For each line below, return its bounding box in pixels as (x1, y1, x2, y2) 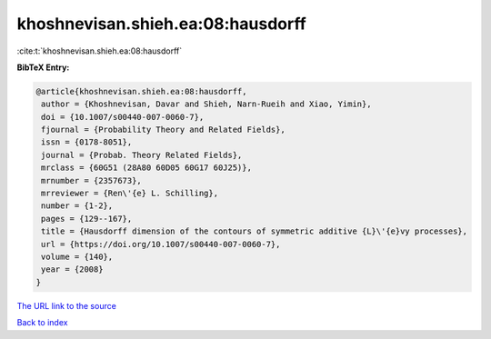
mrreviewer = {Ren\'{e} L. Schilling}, (41, 188, 218, 199)
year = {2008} (41, 264, 104, 274)
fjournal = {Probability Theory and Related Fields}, (41, 125, 286, 135)
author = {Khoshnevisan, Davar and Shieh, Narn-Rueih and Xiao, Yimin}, (41, 99, 372, 109)
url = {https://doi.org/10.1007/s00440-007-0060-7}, (41, 239, 281, 249)
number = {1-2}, (41, 201, 114, 211)
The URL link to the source (16, 300, 117, 311)
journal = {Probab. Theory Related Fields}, (41, 150, 243, 160)
